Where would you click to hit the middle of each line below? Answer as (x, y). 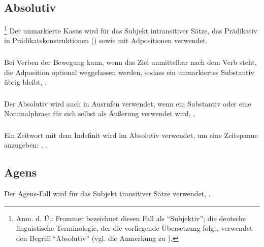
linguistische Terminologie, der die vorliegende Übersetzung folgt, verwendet (134, 228)
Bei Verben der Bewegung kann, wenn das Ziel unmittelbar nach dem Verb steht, (130, 62)
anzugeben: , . (26, 145)
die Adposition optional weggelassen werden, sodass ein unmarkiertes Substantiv (129, 72)
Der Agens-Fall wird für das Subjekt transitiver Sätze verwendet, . (107, 193)
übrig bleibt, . (26, 82)
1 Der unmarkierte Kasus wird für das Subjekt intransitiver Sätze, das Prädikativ (131, 30)
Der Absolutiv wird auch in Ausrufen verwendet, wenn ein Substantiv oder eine (128, 103)
